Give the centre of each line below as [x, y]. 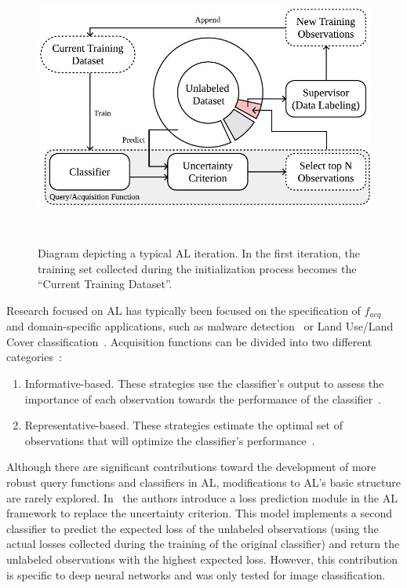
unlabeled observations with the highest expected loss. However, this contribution [202, 559]
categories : [34, 357]
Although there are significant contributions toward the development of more [191, 467]
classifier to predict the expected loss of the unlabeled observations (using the [193, 528]
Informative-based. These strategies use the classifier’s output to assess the [204, 383]
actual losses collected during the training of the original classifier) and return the [203, 544]
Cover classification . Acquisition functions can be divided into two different [189, 341]
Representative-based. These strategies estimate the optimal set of [184, 425]
